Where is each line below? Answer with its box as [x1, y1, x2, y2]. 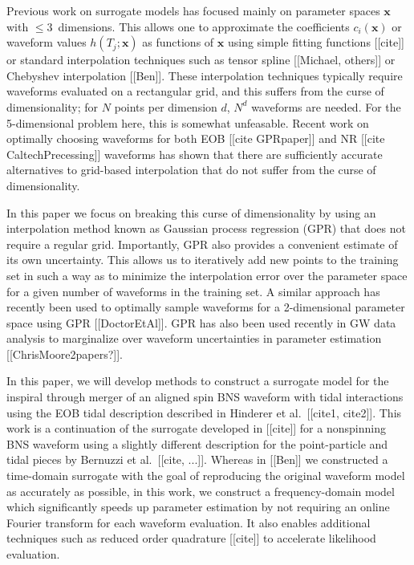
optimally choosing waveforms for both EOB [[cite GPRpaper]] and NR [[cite [6, 130, 385, 147]
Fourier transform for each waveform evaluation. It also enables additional [6, 514, 371, 530]
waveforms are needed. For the [251, 98, 401, 115]
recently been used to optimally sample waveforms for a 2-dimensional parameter [6, 299, 405, 315]
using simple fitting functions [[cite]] [227, 34, 404, 51]
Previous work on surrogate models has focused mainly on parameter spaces [6, 2, 380, 18]
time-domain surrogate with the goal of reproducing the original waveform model [6, 467, 405, 484]
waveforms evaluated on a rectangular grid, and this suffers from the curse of [6, 83, 384, 100]
